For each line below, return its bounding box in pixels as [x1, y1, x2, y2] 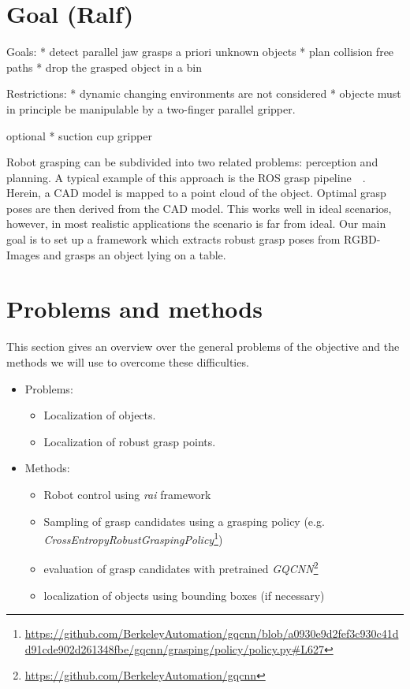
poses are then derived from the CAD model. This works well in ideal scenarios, [6, 199, 392, 216]
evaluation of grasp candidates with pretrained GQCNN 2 [43, 558, 319, 577]
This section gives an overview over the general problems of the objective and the [6, 338, 400, 355]
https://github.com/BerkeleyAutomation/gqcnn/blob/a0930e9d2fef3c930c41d [24, 625, 399, 642]
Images [6, 246, 40, 263]
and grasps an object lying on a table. [43, 246, 226, 263]
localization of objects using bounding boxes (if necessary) [43, 587, 325, 603]
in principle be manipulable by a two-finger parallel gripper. [6, 100, 296, 117]
